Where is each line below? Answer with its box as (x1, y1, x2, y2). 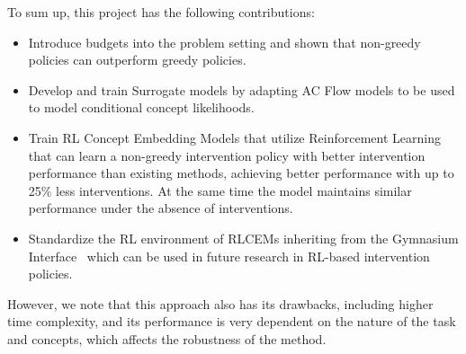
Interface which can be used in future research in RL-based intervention (28, 246, 430, 265)
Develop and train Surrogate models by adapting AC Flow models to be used (28, 80, 455, 99)
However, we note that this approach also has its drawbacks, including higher (7, 294, 434, 313)
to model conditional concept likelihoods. (28, 98, 255, 117)
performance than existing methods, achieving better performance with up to (28, 164, 454, 182)
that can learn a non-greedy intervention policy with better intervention (28, 146, 426, 164)
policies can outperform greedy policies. (28, 50, 246, 69)
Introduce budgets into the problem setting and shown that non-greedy (28, 32, 421, 51)
